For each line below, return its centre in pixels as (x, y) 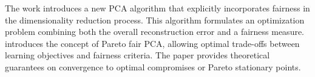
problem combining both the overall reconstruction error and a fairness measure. (155, 32)
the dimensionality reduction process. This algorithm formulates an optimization (155, 20)
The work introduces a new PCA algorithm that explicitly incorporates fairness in (157, 8)
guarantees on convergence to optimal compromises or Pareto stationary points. (153, 66)
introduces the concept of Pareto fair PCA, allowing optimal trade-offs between (152, 43)
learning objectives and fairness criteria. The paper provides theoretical (137, 55)
